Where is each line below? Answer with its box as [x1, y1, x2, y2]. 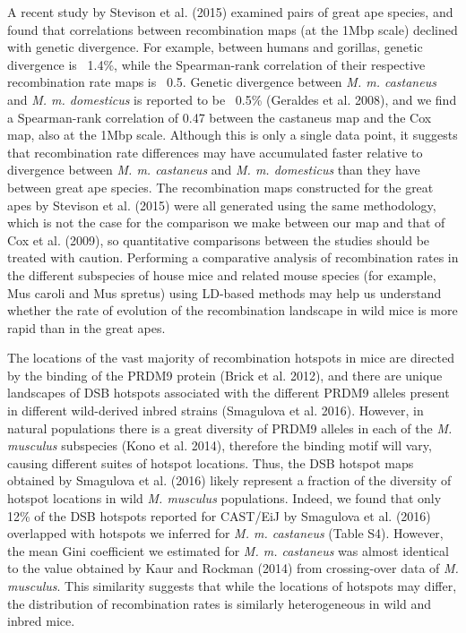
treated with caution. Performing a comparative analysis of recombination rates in [7, 248, 459, 267]
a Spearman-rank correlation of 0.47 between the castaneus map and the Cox [7, 107, 432, 126]
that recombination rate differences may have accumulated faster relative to [7, 142, 423, 161]
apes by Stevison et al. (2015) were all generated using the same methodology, [7, 195, 436, 214]
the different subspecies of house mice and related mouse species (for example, [7, 265, 436, 284]
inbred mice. [7, 612, 75, 630]
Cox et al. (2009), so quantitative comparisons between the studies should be [7, 230, 430, 249]
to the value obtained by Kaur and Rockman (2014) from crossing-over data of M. [7, 559, 459, 577]
